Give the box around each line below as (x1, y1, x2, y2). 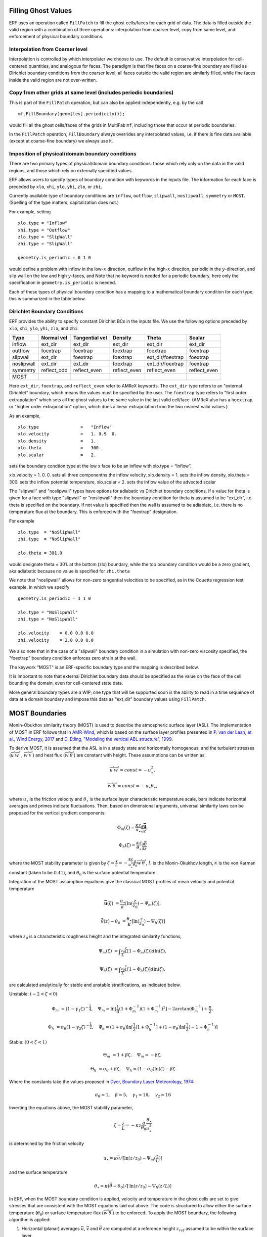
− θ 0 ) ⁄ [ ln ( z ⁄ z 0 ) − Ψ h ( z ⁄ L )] (113, 1183, 172, 1190)
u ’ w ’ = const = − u (109, 766, 151, 773)
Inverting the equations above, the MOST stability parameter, (9, 1105, 133, 1111)
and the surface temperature (9, 1169, 68, 1175)
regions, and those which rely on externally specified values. (9, 167, 133, 173)
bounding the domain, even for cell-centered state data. (9, 680, 123, 686)
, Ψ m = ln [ (91, 1006, 117, 1013)
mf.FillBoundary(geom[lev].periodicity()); (18, 111, 125, 117)
